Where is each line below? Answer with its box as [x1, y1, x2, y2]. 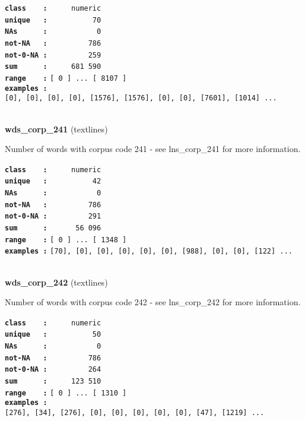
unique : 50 [5, 330, 101, 339]
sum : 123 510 [5, 377, 101, 385]
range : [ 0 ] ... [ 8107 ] [5, 74, 127, 83]
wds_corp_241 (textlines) [5, 122, 108, 135]
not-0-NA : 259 [5, 50, 101, 59]
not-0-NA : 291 [5, 212, 101, 221]
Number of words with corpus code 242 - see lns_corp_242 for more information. [5, 296, 301, 308]
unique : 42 [5, 177, 101, 186]
